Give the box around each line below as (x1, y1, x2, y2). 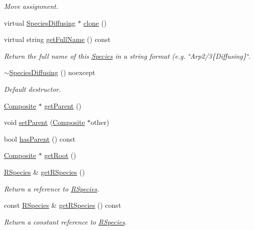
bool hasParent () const (4, 133, 76, 144)
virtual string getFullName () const (4, 34, 111, 44)
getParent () (44, 100, 82, 111)
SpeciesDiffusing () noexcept (9, 67, 96, 77)
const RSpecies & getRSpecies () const (4, 200, 121, 210)
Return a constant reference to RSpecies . (4, 216, 127, 227)
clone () (83, 17, 107, 28)
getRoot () (44, 150, 76, 160)
